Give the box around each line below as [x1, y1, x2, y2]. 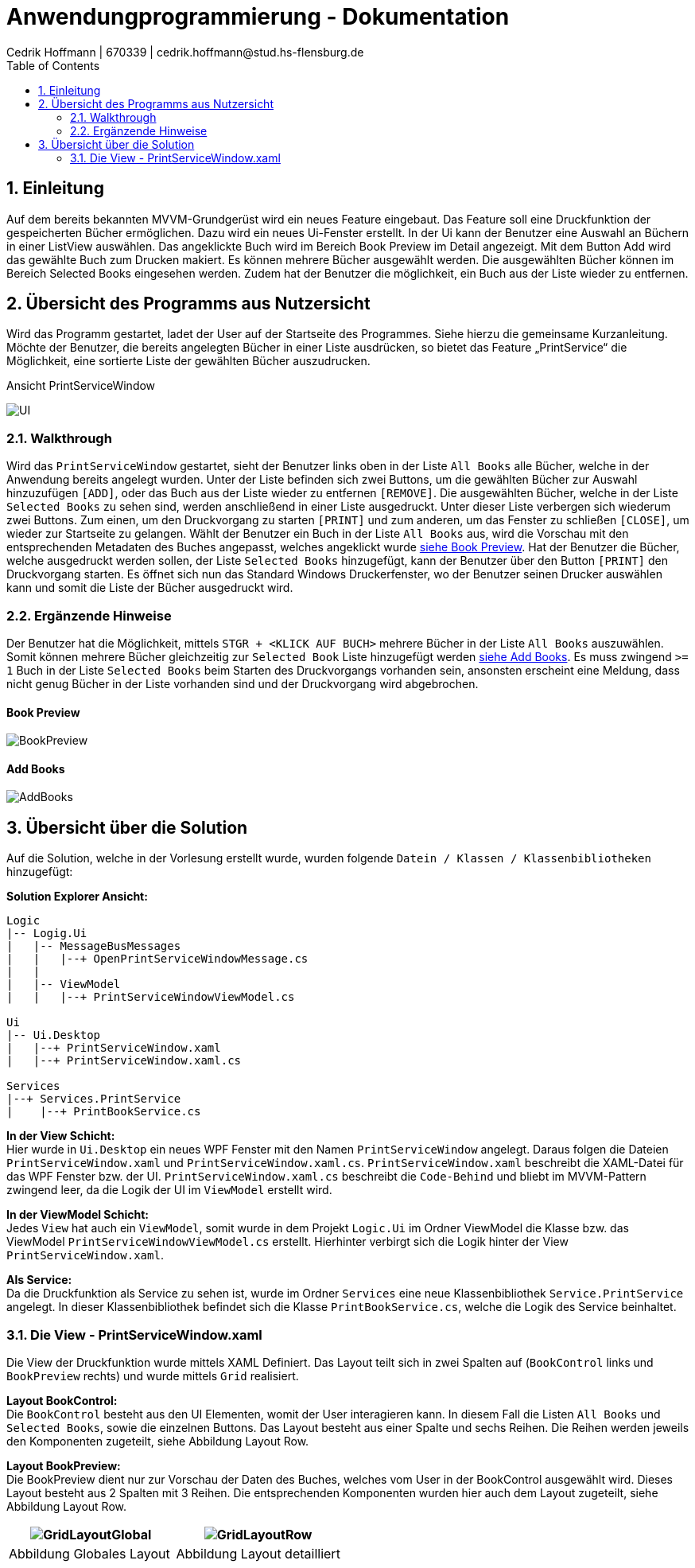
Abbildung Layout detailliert [176, 1545, 340, 1562]
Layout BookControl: [6, 1393, 118, 1407]
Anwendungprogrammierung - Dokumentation [6, 3, 510, 30]
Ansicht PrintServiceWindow [6, 379, 156, 393]
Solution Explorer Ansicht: [6, 889, 148, 904]
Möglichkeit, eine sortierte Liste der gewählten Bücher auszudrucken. [6, 354, 371, 368]
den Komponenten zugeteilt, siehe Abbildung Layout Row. [6, 1434, 309, 1448]
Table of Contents [6, 58, 100, 72]
